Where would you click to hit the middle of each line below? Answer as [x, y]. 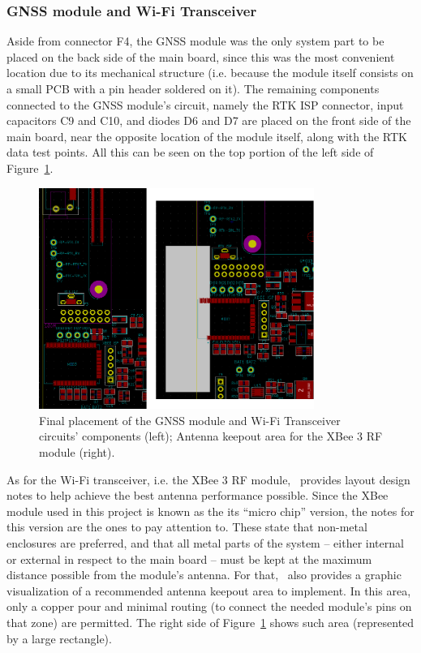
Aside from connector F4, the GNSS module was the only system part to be [195, 41]
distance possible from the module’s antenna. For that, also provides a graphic [204, 575]
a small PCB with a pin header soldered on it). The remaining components [193, 88]
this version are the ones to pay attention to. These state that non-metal [187, 527]
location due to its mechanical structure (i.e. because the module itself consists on [210, 73]
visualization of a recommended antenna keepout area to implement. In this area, [209, 590]
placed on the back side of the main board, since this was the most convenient [201, 56]
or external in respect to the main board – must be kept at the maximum [189, 558]
